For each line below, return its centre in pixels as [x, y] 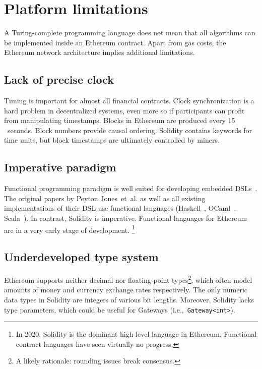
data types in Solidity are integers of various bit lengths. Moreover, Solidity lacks [129, 299]
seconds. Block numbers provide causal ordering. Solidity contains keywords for [130, 130]
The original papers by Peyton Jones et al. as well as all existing [105, 198]
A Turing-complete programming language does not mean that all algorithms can [130, 33]
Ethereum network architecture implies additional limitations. [100, 52]
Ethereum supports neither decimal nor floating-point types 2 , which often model [128, 279]
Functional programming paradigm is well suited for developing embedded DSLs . [131, 188]
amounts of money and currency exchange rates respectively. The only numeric [126, 290]
